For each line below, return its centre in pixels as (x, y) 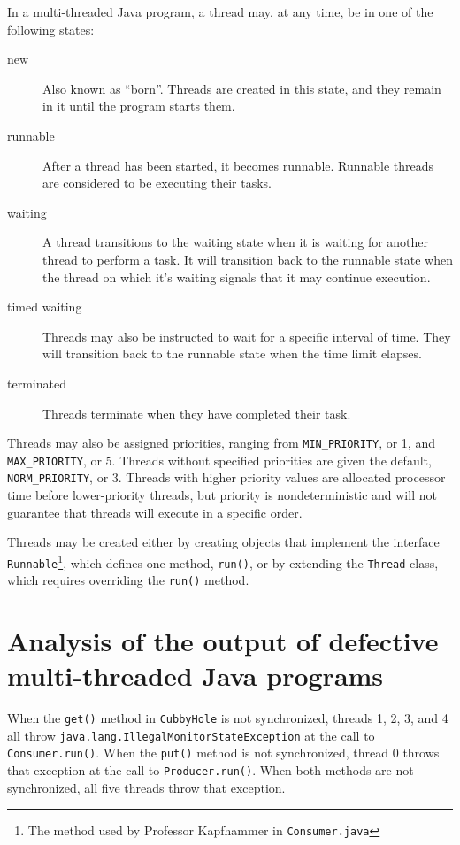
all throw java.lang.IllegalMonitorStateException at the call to (191, 735)
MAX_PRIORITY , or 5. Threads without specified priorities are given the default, (219, 460)
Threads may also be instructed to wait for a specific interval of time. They (247, 336)
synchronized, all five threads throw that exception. (146, 787)
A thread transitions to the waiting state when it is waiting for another (236, 242)
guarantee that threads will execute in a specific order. (155, 512)
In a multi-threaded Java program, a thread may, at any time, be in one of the (220, 12)
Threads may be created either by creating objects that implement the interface (223, 542)
